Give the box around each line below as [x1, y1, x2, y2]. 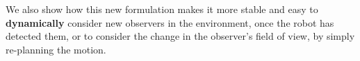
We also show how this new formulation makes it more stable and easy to [6, 2, 318, 16]
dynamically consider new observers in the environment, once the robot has [6, 15, 334, 29]
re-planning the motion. [6, 42, 106, 56]
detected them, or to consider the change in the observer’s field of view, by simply [6, 29, 355, 43]
